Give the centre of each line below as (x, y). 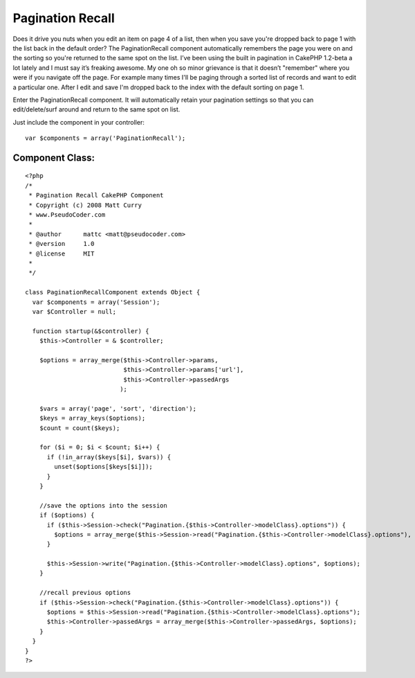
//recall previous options (85, 593)
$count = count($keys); (80, 428)
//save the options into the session (103, 505)
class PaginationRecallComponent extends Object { (113, 292)
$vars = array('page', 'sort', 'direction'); (118, 408)
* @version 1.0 (62, 244)
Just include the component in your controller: (79, 122)
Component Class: (54, 158)
